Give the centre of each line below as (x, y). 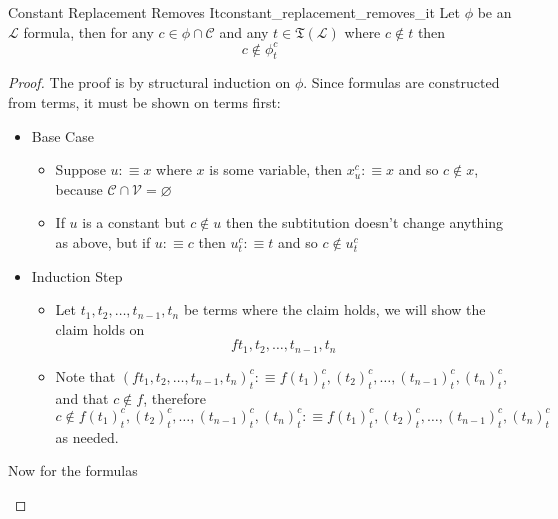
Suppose (80, 169)
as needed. (87, 436)
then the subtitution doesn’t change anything (364, 222)
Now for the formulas (73, 470)
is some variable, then (276, 169)
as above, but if (103, 242)
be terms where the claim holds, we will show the (334, 309)
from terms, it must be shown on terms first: (144, 102)
